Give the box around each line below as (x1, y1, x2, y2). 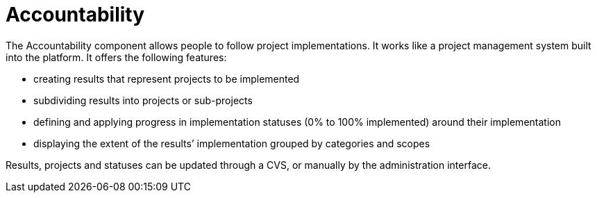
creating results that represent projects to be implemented (33, 72, 300, 85)
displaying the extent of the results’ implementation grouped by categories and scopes (33, 137, 430, 149)
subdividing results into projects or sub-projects (33, 94, 253, 106)
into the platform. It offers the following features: (6, 51, 227, 63)
